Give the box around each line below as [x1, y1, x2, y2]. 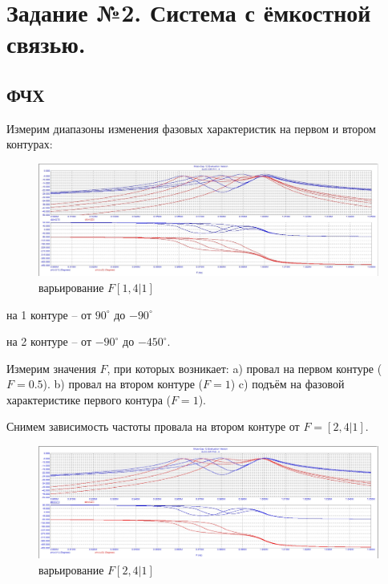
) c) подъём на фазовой [230, 375, 345, 392]
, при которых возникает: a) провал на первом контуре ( [107, 359, 382, 376]
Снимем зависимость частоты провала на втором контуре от [6, 418, 300, 435]
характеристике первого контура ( [6, 391, 171, 408]
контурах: [6, 136, 53, 152]
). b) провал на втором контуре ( [42, 375, 204, 392]
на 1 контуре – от [6, 306, 92, 322]
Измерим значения [6, 359, 96, 376]
